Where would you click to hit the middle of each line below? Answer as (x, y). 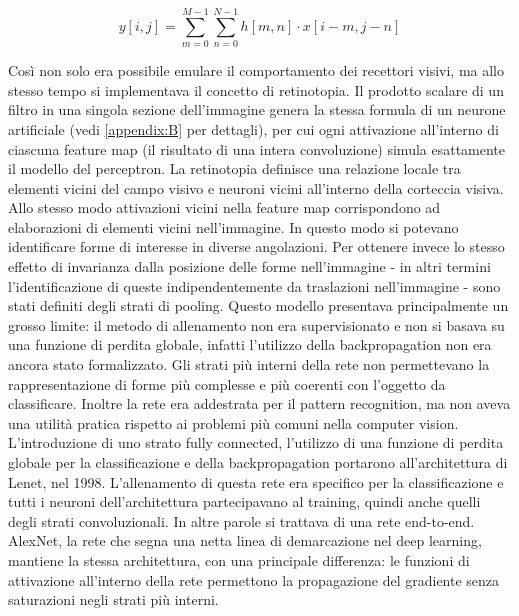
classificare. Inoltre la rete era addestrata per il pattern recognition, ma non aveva (259, 403)
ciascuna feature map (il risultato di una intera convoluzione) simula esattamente (257, 148)
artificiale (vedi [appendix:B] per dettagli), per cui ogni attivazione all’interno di (253, 128)
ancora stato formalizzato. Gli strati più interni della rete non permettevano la (249, 364)
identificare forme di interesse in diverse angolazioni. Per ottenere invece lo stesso (256, 246)
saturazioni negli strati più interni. (113, 599)
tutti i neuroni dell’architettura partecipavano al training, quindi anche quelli (244, 501)
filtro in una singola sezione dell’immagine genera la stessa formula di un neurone (257, 109)
